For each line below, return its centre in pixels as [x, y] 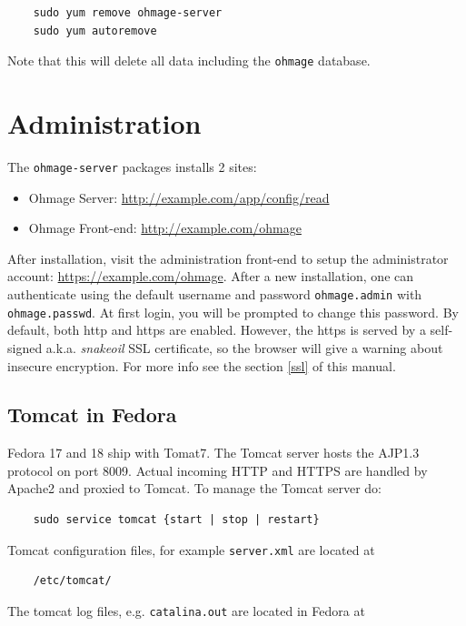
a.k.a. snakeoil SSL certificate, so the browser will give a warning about [244, 347]
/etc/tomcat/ [72, 581]
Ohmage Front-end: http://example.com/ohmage [165, 228]
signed [25, 347]
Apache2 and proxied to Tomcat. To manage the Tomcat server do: [194, 488]
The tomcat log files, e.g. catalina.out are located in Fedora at [186, 610]
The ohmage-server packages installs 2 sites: [132, 166]
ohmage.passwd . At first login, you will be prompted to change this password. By [233, 312]
